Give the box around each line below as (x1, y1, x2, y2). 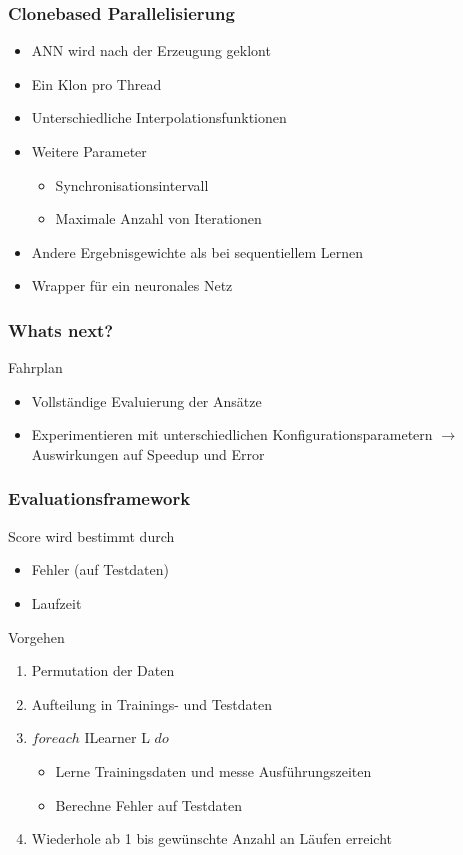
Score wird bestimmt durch (8, 525, 175, 546)
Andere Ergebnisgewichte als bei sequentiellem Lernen (31, 241, 364, 262)
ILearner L (84, 727, 150, 748)
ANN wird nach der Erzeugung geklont (31, 40, 271, 61)
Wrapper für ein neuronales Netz (31, 275, 233, 296)
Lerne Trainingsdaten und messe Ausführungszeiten (55, 760, 372, 781)
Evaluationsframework (8, 486, 191, 511)
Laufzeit (31, 592, 82, 613)
